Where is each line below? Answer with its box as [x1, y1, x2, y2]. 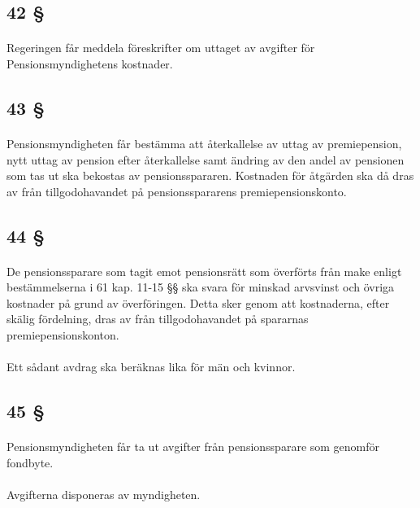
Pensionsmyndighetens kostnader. [6, 55, 173, 72]
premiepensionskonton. [6, 326, 119, 344]
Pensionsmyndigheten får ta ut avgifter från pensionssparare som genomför [6, 438, 380, 455]
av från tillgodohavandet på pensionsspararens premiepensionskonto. [6, 182, 347, 199]
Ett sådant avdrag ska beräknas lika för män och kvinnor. [6, 358, 296, 375]
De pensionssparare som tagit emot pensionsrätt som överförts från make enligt [6, 262, 402, 279]
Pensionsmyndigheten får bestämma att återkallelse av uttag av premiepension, [6, 134, 402, 151]
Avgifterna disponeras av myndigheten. [6, 486, 201, 502]
